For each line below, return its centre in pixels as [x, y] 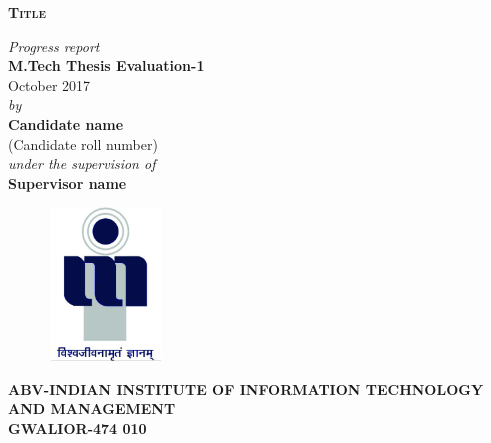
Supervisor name [67, 182]
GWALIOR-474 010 [77, 427]
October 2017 [49, 84]
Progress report [54, 45]
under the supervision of [82, 163]
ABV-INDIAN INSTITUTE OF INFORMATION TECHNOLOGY [246, 388]
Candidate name [66, 123]
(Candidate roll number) [83, 143]
